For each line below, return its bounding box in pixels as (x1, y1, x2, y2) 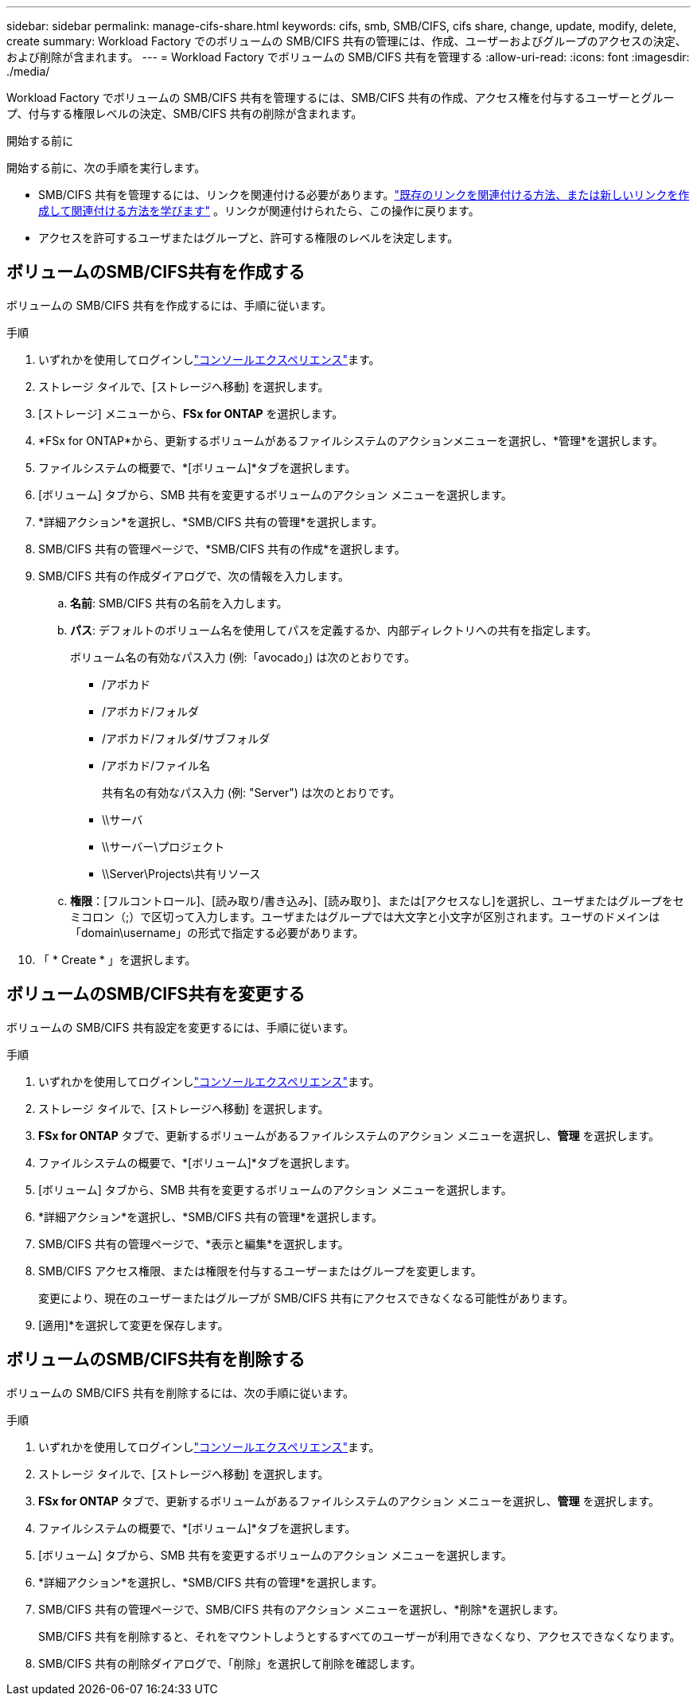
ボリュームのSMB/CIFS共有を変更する (6, 984, 306, 1005)
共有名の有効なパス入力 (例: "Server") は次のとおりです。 (102, 785, 401, 799)
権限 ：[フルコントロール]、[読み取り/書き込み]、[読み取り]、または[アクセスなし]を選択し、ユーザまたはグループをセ (70, 893, 684, 908)
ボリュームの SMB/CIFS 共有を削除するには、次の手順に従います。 (6, 1385, 355, 1399)
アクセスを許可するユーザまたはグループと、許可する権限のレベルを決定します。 (38, 231, 459, 244)
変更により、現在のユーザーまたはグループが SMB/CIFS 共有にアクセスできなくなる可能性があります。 (38, 1290, 574, 1305)
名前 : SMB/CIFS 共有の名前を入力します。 (70, 595, 288, 610)
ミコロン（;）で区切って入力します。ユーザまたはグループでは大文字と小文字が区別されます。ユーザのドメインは (70, 909, 660, 923)
